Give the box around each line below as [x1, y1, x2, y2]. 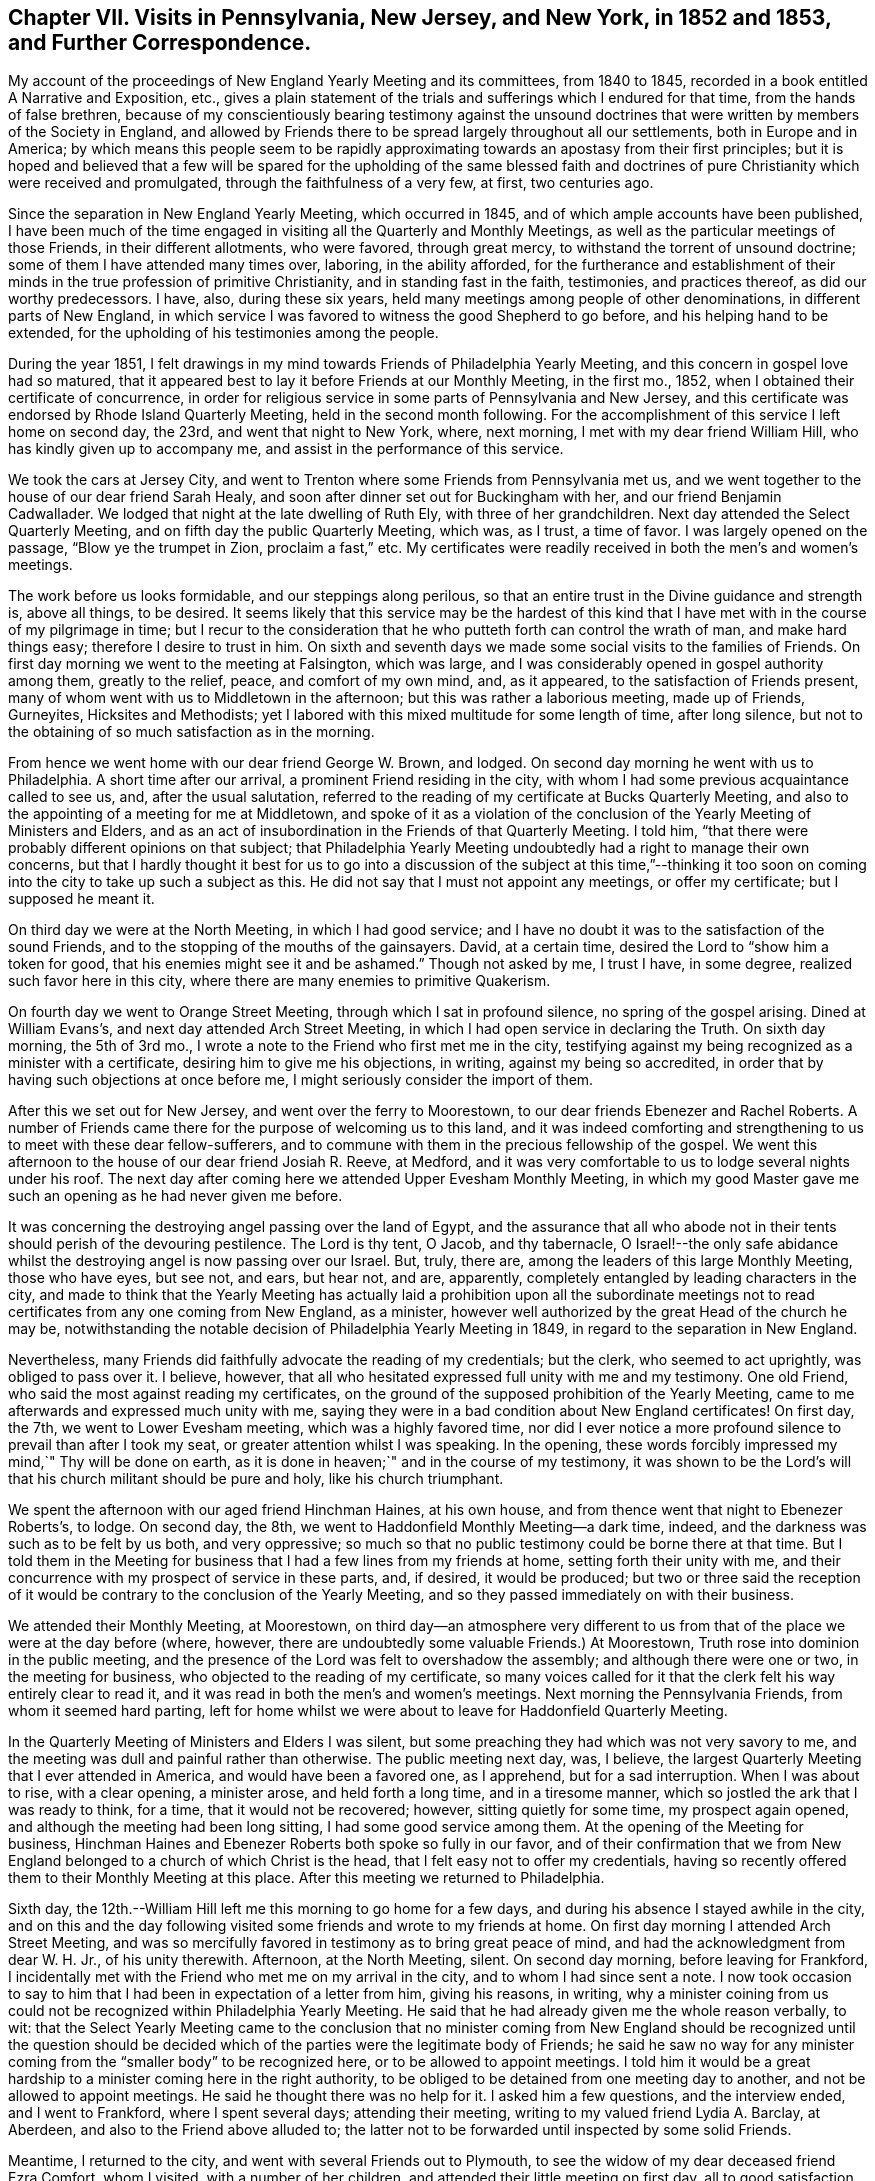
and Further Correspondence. [8, 30, 312, 55]
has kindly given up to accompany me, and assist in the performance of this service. [8, 440, 564, 458]
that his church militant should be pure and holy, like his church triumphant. [8, 1470, 504, 1488]
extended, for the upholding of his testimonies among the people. [8, 324, 439, 342]
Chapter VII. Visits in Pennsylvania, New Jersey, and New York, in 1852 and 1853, [8, 5, 832, 30]
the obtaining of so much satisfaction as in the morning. [8, 723, 375, 741]
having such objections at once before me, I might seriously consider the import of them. [8, 1071, 594, 1089]
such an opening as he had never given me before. [8, 1187, 343, 1205]
